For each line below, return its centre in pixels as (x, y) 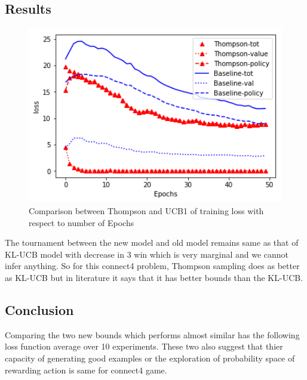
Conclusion (39, 309)
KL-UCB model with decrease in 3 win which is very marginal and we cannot (147, 254)
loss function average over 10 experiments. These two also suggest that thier (144, 346)
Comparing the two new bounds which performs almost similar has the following (152, 334)
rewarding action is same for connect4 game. (86, 370)
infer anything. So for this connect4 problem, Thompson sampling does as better (152, 266)
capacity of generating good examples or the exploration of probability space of (150, 358)
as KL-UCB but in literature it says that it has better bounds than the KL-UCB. (154, 277)
